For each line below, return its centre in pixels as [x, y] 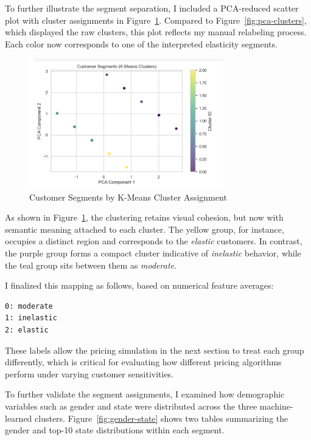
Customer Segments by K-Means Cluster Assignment [128, 197]
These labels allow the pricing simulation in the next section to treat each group [155, 350]
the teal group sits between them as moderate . [91, 265]
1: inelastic [31, 318]
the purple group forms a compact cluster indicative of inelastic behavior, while [153, 253]
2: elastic [27, 330]
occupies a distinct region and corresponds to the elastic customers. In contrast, [154, 241]
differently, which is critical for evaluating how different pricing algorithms [143, 362]
